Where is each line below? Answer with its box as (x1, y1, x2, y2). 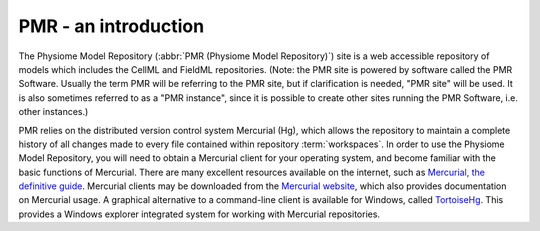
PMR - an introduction (18, 15, 205, 37)
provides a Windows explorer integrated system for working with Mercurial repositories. (18, 208, 380, 220)
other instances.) (18, 106, 89, 118)
